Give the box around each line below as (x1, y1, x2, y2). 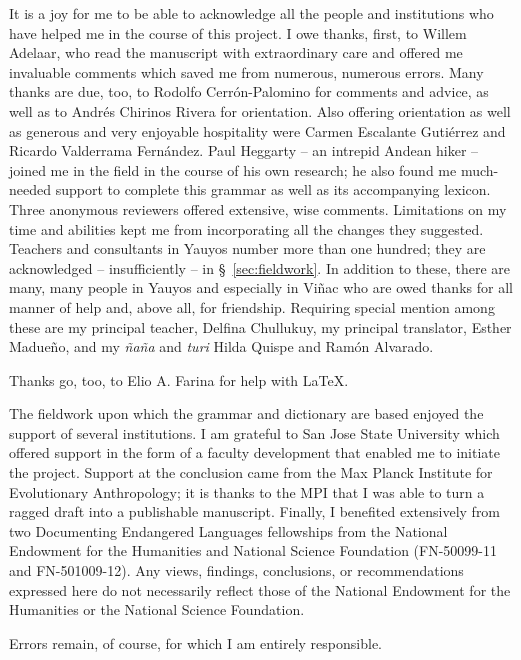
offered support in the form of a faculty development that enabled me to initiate (9, 442, 500, 463)
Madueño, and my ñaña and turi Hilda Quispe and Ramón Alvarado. (9, 336, 434, 357)
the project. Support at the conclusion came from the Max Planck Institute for (9, 462, 493, 483)
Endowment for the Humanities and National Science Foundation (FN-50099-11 (9, 540, 498, 561)
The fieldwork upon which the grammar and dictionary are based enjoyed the (9, 403, 484, 424)
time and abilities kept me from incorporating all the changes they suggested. (9, 218, 484, 239)
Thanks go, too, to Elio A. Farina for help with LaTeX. (9, 369, 349, 390)
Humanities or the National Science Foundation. (9, 599, 305, 620)
